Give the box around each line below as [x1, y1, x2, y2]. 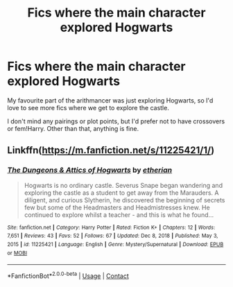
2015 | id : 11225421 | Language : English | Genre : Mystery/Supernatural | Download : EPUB [7, 241, 224, 247]
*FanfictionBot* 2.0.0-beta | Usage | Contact [7, 270, 130, 280]
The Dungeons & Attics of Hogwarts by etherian [7, 165, 173, 175]
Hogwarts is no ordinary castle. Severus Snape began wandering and [24, 181, 223, 189]
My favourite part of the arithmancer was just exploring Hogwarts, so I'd [7, 96, 214, 105]
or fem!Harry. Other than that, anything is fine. [7, 124, 139, 132]
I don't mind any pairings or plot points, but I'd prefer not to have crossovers [7, 116, 225, 125]
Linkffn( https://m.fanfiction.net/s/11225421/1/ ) [7, 144, 215, 157]
